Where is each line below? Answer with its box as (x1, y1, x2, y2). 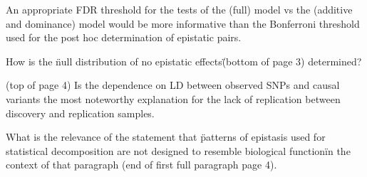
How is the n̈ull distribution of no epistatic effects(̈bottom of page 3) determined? (6, 53, 362, 68)
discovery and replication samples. (6, 105, 155, 120)
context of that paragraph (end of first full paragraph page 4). (6, 157, 277, 172)
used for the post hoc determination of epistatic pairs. (6, 30, 242, 45)
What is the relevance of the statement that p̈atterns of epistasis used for (6, 129, 326, 144)
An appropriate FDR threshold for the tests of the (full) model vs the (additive (6, 2, 353, 16)
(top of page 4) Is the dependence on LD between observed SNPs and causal (6, 77, 340, 92)
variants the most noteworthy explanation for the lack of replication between (6, 91, 341, 106)
